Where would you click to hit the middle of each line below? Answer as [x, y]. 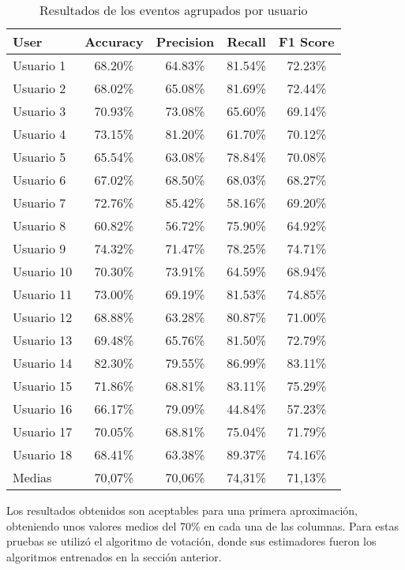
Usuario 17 [43, 431]
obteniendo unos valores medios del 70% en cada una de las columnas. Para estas [202, 525]
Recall [246, 41]
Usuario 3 [39, 111]
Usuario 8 [39, 225]
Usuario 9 [39, 248]
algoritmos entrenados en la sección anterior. [114, 556]
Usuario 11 [43, 294]
